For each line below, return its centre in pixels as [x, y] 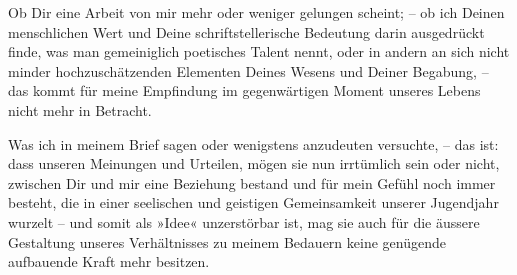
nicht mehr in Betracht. [80, 109]
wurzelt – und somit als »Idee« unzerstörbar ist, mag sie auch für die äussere [244, 221]
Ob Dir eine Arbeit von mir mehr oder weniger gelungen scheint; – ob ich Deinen [256, 12]
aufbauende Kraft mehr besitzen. [109, 261]
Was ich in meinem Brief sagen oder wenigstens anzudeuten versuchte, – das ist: [253, 143]
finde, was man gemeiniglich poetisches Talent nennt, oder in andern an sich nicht [259, 51]
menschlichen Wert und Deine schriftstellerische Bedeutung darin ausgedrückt [246, 31]
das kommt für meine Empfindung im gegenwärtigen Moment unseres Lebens [244, 90]
